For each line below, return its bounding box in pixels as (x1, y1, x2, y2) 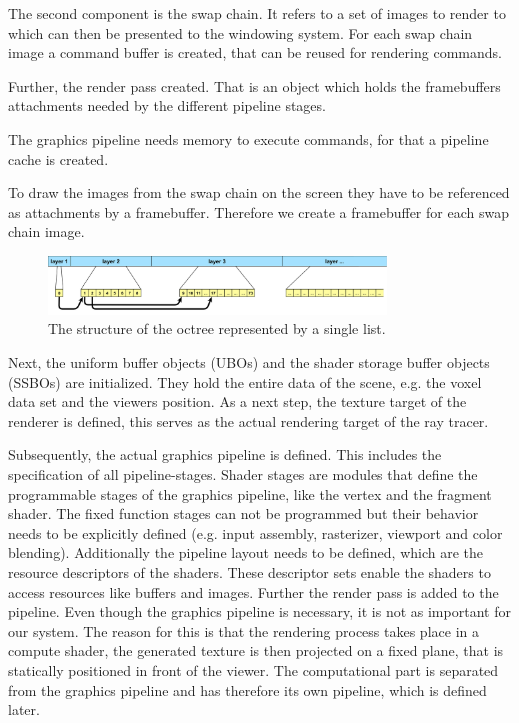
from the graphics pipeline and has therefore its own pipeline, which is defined (8, 679, 487, 700)
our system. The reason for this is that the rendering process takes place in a (8, 620, 479, 641)
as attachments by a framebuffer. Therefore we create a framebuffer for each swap (8, 201, 509, 222)
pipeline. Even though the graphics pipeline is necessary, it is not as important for (8, 601, 511, 622)
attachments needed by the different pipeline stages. (8, 95, 326, 116)
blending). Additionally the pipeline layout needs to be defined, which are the (8, 542, 484, 563)
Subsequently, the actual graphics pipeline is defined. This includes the (8, 444, 442, 465)
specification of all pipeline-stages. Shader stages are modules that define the (8, 464, 478, 485)
